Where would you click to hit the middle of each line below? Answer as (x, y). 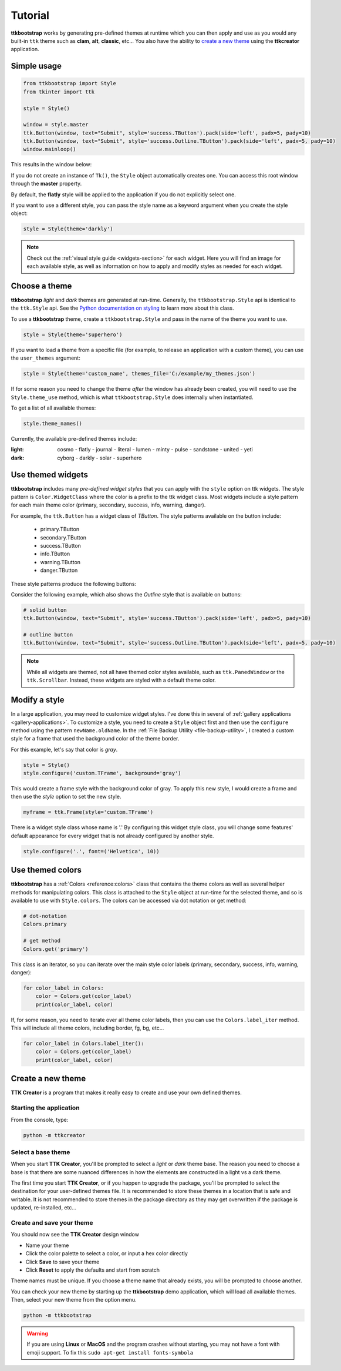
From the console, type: (40, 1119)
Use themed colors (46, 870)
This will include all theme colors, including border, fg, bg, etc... (87, 1028)
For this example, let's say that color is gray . (64, 749)
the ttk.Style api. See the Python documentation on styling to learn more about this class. (122, 308)
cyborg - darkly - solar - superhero (99, 458)
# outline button (48, 635)
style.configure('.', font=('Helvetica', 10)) (91, 851)
